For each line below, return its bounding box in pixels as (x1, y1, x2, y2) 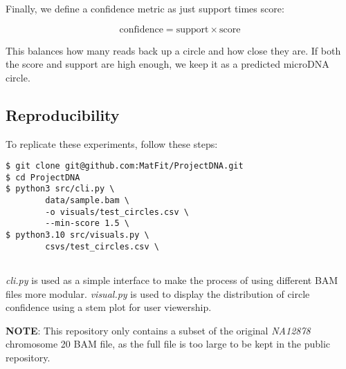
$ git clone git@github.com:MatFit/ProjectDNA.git (6, 161, 244, 171)
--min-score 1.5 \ (45, 218, 129, 229)
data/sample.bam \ (45, 196, 129, 206)
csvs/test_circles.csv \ (45, 241, 159, 252)
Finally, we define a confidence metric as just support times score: (6, 1, 284, 15)
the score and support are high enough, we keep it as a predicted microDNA (6, 57, 329, 71)
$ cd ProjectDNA (6, 172, 80, 182)
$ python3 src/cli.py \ (6, 184, 115, 194)
